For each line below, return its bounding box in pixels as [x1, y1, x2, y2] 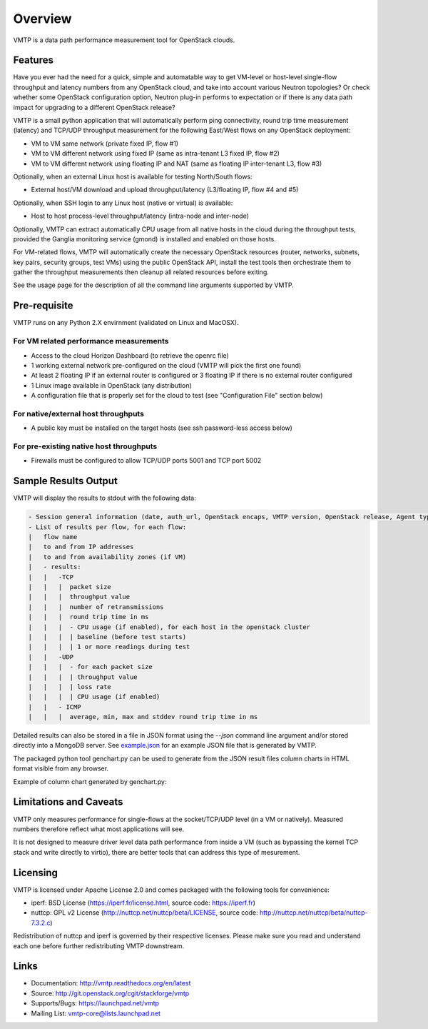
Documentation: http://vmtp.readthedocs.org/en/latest [31, 979, 191, 988]
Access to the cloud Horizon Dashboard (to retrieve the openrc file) [31, 351, 230, 360]
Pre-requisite [13, 300, 73, 312]
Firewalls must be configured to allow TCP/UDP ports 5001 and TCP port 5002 [31, 456, 262, 465]
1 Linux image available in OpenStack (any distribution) [31, 381, 192, 389]
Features [13, 54, 53, 66]
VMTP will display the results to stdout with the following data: [13, 493, 196, 503]
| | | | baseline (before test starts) [28, 633, 187, 641]
